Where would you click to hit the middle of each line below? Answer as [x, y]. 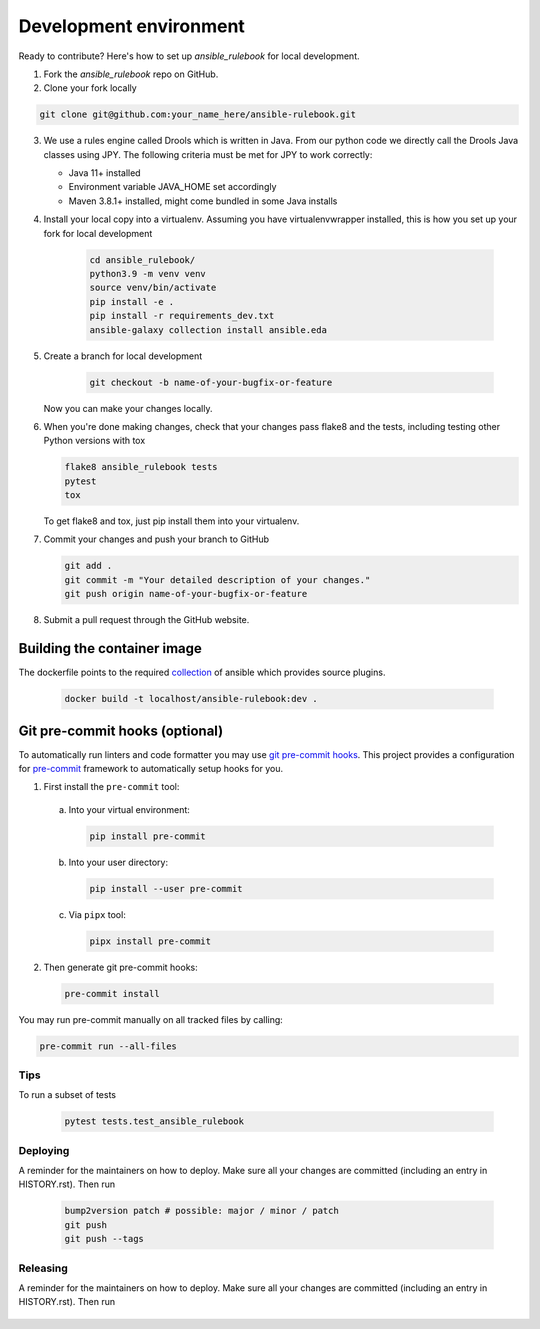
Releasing [43, 1268]
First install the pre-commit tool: [111, 787]
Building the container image [110, 648]
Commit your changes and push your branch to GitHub [156, 539]
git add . [88, 566]
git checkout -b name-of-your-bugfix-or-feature [211, 382]
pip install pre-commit [148, 836]
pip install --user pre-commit [166, 888]
